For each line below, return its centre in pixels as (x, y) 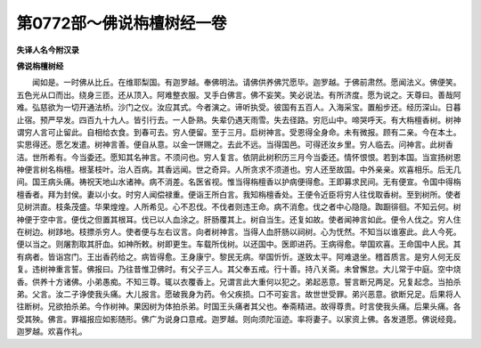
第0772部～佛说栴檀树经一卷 (122, 23)
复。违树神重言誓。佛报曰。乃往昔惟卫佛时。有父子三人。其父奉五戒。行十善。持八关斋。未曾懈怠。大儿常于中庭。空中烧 (239, 269)
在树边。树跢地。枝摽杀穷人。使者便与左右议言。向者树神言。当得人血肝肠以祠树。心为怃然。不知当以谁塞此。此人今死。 (239, 232)
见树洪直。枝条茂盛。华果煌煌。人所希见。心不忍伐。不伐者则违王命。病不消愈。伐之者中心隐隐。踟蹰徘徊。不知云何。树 (239, 207)
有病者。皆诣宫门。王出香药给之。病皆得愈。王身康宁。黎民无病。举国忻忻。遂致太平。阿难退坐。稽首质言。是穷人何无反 (239, 256)
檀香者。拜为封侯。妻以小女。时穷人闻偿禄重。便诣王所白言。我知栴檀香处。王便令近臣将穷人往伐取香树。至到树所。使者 (239, 194)
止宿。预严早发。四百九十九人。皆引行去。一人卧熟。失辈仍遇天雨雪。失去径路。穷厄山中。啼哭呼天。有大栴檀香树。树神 (239, 119)
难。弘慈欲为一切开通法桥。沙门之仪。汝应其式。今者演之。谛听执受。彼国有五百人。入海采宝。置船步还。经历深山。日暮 (239, 108)
